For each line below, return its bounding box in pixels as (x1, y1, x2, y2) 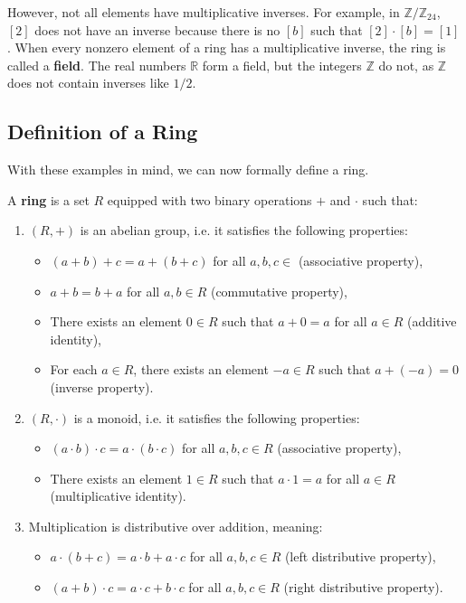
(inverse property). (50, 377, 154, 396)
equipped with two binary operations (107, 190, 312, 209)
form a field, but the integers (202, 55, 362, 74)
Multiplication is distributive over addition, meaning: (28, 516, 323, 535)
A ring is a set (7, 190, 90, 209)
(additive (407, 312, 457, 331)
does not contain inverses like (7, 73, 169, 92)
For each (50, 360, 98, 379)
